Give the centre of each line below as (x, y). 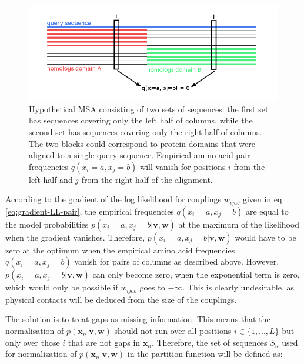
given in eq (262, 199)
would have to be (265, 237)
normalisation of (35, 331)
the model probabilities (47, 224)
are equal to (267, 211)
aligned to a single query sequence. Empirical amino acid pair (140, 155)
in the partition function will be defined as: (205, 354)
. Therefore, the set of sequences (209, 342)
